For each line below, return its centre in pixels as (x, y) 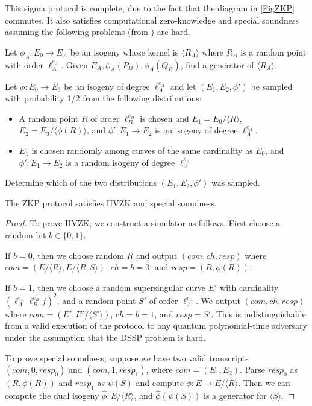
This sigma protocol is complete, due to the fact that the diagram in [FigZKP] (150, 8)
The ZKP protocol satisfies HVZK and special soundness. (111, 202)
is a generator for (235, 395)
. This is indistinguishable (258, 313)
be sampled (272, 86)
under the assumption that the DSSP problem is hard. (105, 337)
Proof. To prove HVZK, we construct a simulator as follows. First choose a (143, 223)
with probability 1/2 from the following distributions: (103, 98)
